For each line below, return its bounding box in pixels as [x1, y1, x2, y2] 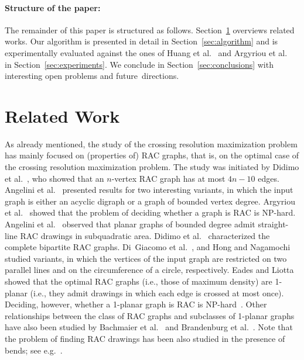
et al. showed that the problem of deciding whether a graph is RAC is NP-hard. [5, 206, 296, 219]
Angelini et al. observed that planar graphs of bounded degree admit [5, 218, 255, 230]
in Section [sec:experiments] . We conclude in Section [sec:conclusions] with [5, 58, 274, 70]
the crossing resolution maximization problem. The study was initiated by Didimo [5, 161, 299, 173]
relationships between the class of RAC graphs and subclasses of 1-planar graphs [5, 309, 295, 321]
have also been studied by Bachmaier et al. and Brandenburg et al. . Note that [5, 321, 293, 333]
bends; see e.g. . [5, 344, 63, 356]
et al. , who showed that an [5, 172, 104, 184]
